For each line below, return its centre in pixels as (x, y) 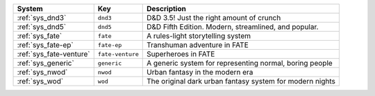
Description (167, 9)
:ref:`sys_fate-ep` (45, 45)
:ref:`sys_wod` (40, 81)
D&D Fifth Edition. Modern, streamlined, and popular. (233, 27)
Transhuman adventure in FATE (198, 45)
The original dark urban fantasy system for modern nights (241, 81)
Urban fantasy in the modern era (200, 72)
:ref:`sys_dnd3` (42, 18)
